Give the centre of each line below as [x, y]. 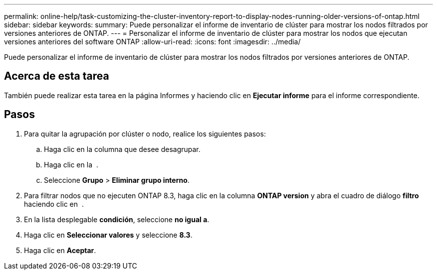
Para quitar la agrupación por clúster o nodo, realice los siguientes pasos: [145, 134]
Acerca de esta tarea [57, 76]
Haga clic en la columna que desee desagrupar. [122, 149]
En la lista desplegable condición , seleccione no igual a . [117, 219]
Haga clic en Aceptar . [60, 250]
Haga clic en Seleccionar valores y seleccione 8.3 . [108, 235]
